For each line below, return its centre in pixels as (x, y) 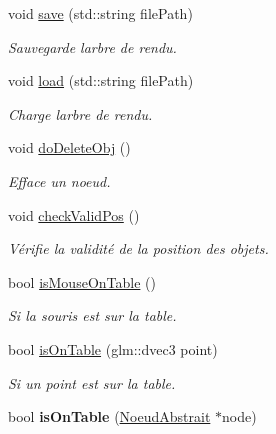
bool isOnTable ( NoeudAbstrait (109, 416)
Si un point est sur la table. (92, 382)
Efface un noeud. (59, 180)
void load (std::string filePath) (101, 80)
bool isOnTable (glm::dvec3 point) (113, 348)
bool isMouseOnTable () (82, 281)
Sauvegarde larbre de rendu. (92, 46)
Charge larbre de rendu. (80, 113)
